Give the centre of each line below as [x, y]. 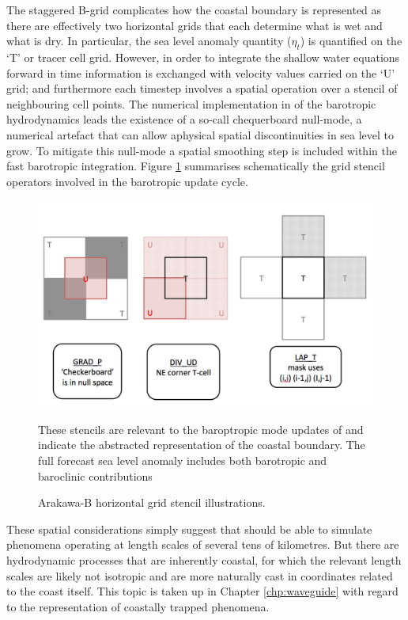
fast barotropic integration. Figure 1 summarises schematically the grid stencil [196, 166]
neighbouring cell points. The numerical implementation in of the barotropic [191, 103]
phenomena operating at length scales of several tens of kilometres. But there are [203, 544]
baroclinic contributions [95, 475]
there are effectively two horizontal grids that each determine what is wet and [195, 25]
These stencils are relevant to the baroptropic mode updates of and [201, 429]
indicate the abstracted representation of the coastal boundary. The [202, 445]
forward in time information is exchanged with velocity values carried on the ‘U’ [201, 72]
